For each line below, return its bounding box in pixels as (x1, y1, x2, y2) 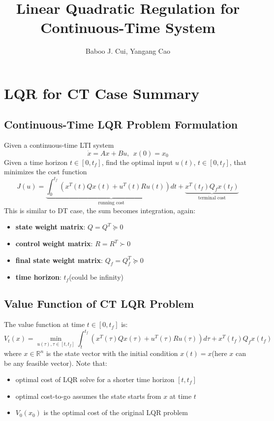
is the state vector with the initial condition (46, 348, 178, 358)
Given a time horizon (4, 157, 68, 167)
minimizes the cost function (4, 166, 87, 177)
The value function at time (4, 319, 85, 329)
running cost (98, 200, 124, 206)
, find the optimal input (101, 157, 173, 167)
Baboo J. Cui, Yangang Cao (86, 46, 170, 56)
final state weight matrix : (15, 255, 103, 265)
